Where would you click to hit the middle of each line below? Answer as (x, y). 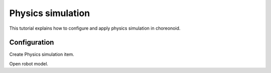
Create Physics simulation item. (42, 54)
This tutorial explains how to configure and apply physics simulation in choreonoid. (95, 28)
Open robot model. (29, 63)
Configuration (32, 43)
